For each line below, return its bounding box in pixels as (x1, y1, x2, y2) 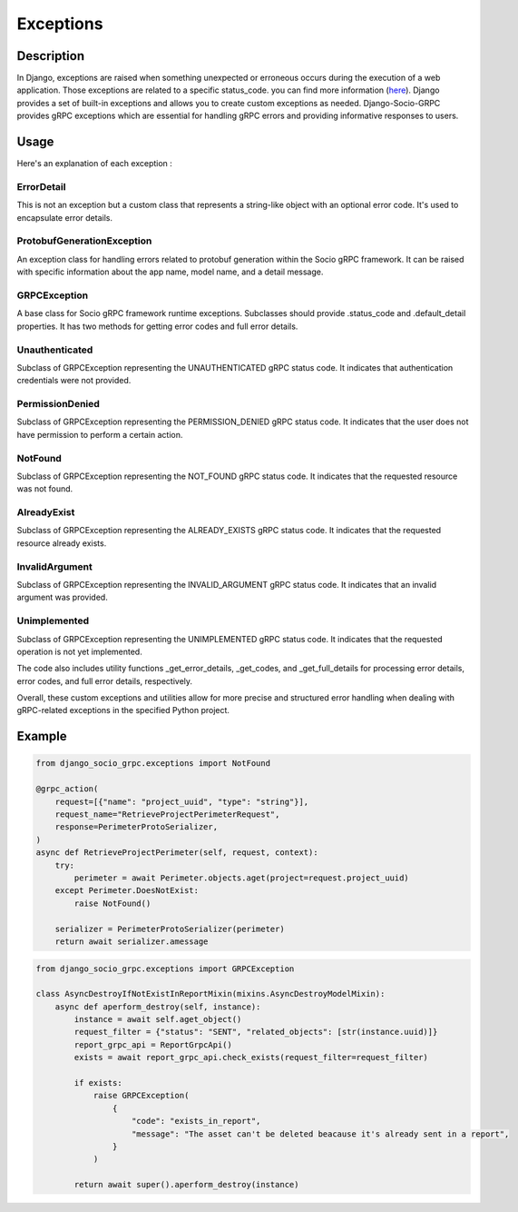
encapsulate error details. (16, 212, 113, 223)
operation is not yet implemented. (16, 646, 142, 657)
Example (16, 729, 67, 744)
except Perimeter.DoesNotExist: (54, 886, 200, 896)
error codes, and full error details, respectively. (16, 675, 193, 686)
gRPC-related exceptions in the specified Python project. (16, 705, 230, 716)
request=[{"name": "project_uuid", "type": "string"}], (54, 796, 309, 807)
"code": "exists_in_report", (132, 1116, 261, 1127)
